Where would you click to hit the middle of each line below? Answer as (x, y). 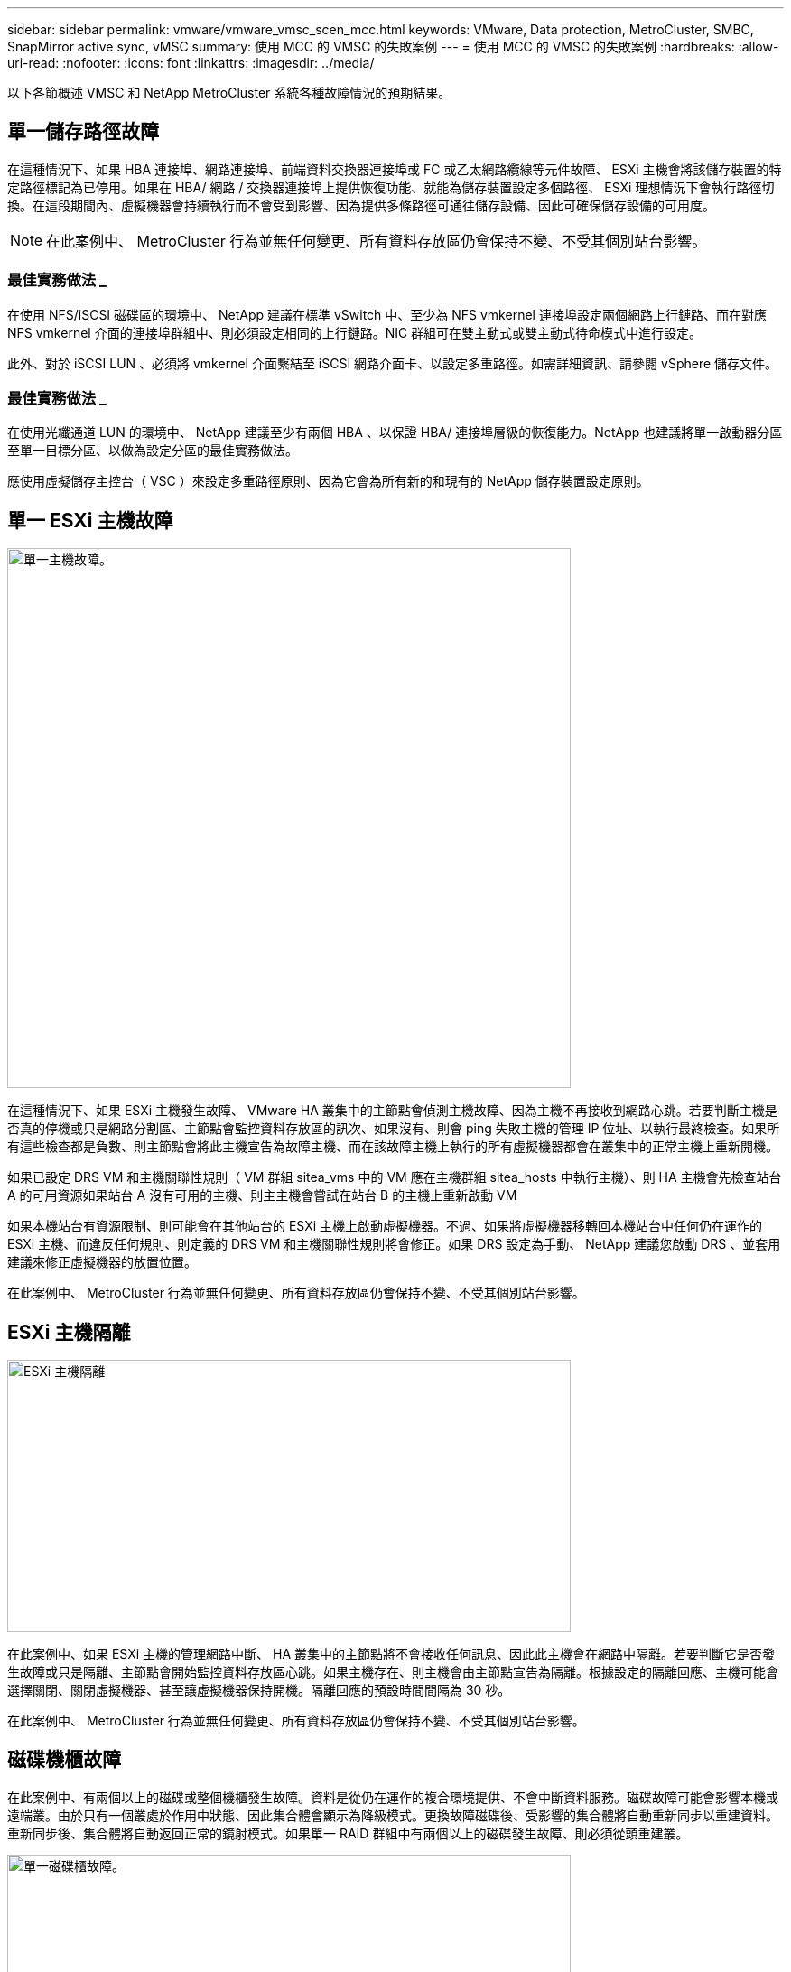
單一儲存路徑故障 (83, 132)
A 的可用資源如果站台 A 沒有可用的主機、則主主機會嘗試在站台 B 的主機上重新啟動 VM (262, 1195)
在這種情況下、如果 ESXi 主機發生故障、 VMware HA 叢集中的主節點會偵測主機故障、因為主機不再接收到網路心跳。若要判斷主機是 (392, 1111)
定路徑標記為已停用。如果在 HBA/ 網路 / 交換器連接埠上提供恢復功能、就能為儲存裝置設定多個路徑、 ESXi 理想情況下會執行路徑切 (391, 187)
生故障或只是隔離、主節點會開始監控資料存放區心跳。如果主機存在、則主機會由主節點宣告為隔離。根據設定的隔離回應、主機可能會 (393, 1672)
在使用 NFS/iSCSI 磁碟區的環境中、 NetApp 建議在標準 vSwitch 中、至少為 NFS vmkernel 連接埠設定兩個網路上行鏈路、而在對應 (387, 314)
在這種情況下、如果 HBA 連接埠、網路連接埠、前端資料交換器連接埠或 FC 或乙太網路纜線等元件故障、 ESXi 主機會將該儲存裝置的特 (395, 169)
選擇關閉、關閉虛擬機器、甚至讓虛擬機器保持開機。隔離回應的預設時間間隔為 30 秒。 (259, 1690)
